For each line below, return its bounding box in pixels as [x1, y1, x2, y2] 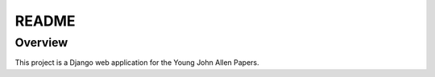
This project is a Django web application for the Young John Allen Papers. [14, 58, 259, 67]
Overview [14, 35, 68, 50]
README [14, 12, 76, 30]
